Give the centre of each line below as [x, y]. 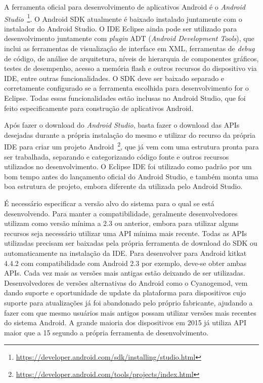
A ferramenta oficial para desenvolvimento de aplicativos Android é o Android [125, 7]
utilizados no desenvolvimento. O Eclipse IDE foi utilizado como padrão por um [128, 166]
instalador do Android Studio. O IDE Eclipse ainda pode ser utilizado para [121, 28]
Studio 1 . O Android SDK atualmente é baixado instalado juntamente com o [123, 18]
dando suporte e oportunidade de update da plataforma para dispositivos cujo [125, 293]
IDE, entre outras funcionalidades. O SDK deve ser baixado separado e [114, 78]
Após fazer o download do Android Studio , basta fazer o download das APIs [122, 125]
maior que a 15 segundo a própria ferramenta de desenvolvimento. [106, 332]
